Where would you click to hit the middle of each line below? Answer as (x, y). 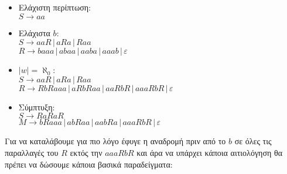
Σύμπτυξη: (37, 107)
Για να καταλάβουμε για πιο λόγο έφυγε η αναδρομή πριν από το (115, 141)
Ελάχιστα (34, 32)
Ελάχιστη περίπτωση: (54, 7)
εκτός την (86, 152)
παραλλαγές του (32, 152)
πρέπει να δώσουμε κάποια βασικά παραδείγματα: (89, 164)
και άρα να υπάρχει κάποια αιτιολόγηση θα (209, 152)
